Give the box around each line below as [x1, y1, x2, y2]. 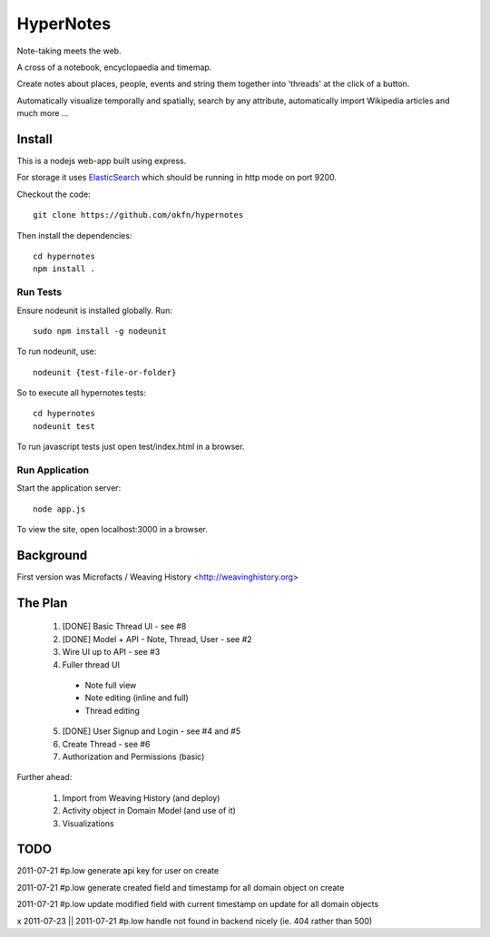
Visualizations [62, 817, 114, 829]
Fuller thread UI [62, 659, 120, 670]
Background [16, 547, 88, 562]
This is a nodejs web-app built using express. [16, 155, 187, 167]
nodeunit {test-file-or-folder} [33, 367, 177, 377]
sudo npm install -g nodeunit [33, 326, 168, 336]
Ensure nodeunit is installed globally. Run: [16, 305, 172, 316]
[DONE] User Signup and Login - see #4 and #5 [62, 726, 240, 737]
